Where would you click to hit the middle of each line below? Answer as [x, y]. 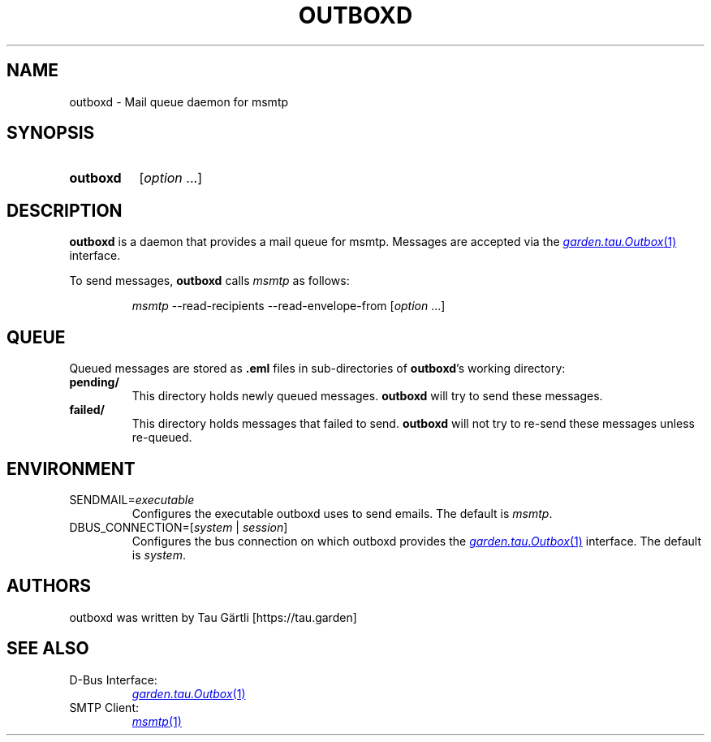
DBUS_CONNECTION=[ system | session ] [179, 527]
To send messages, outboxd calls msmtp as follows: [209, 281]
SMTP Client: [104, 707]
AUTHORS [49, 586]
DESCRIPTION [65, 210]
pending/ [94, 382]
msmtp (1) [157, 721]
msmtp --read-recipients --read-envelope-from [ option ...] [289, 306]
